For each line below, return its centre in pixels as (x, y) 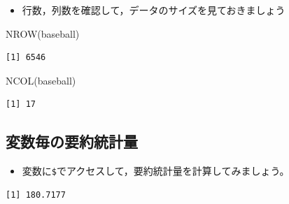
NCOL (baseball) (41, 80)
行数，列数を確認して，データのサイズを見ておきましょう (154, 10)
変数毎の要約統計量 (72, 141)
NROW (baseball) (43, 33)
